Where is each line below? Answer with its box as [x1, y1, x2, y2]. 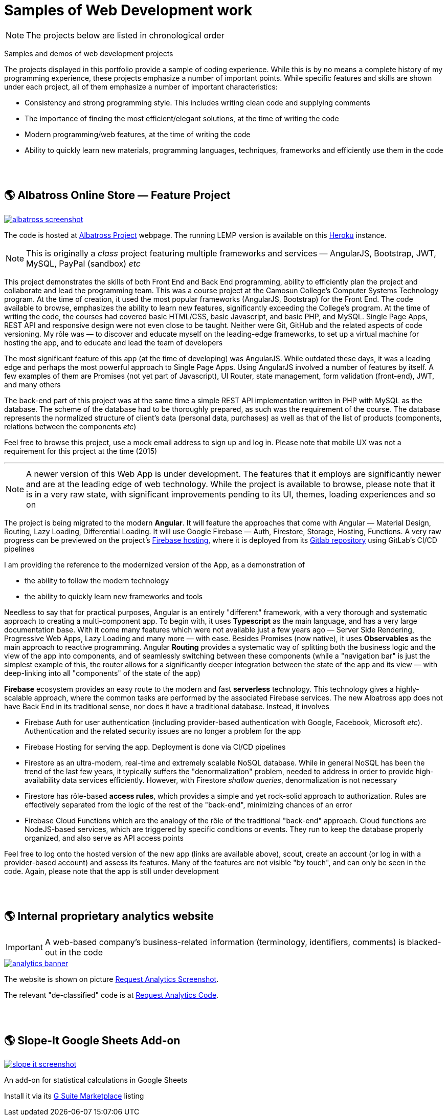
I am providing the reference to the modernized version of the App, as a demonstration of [4, 560, 305, 569]
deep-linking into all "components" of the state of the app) [4, 668, 201, 677]
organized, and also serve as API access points [25, 833, 184, 842]
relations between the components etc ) [4, 422, 137, 431]
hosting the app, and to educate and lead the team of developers [4, 338, 223, 347]
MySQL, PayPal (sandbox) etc [26, 258, 141, 269]
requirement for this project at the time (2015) [4, 446, 158, 455]
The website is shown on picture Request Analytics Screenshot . [4, 975, 219, 984]
